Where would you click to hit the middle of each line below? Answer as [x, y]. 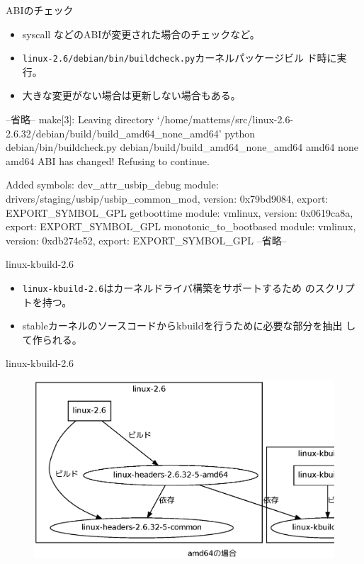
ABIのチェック [40, 10]
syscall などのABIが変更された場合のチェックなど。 [141, 34]
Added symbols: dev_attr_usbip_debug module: [112, 185]
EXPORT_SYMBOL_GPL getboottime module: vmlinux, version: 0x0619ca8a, [180, 212]
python [240, 133]
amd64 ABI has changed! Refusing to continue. [108, 160]
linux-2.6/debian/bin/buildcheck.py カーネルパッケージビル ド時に [180, 58]
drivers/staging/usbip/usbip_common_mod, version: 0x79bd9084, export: [167, 198]
